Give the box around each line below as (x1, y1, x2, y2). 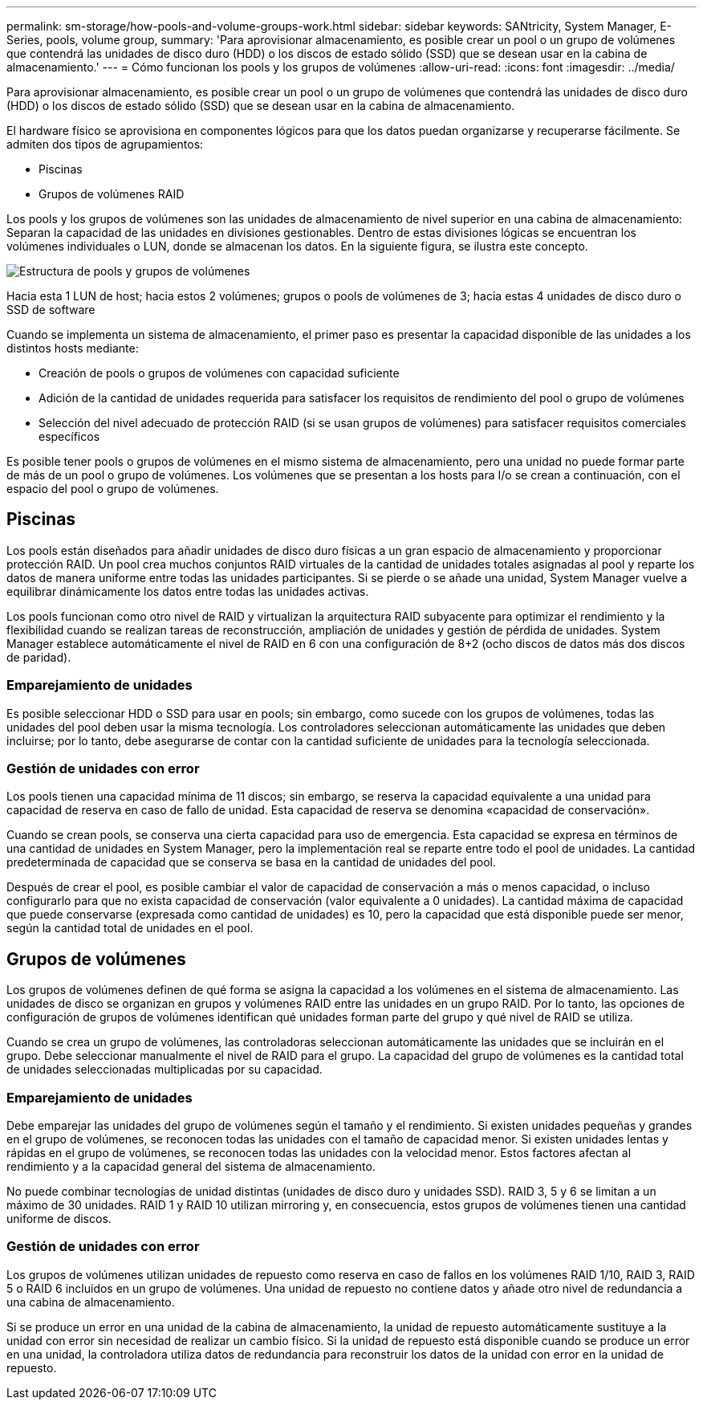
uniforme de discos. (6, 1211, 112, 1225)
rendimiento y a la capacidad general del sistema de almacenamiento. (6, 1159, 376, 1173)
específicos (39, 430, 100, 443)
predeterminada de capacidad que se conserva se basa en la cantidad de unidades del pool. (6, 855, 497, 870)
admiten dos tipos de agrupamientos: (6, 137, 204, 151)
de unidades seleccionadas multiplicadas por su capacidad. (6, 1062, 323, 1077)
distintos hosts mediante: (6, 341, 139, 355)
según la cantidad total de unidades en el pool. (6, 921, 254, 935)
